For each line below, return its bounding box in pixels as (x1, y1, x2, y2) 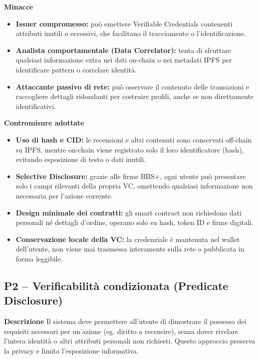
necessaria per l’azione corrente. (15, 190, 113, 200)
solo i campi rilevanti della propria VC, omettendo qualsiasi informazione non (15, 180, 253, 191)
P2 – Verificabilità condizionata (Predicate (4, 277, 229, 293)
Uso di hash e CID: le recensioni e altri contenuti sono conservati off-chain (15, 134, 252, 144)
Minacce (4, 1, 33, 11)
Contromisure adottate (4, 117, 84, 128)
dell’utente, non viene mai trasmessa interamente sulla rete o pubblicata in (15, 243, 245, 254)
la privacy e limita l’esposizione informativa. (4, 345, 139, 355)
